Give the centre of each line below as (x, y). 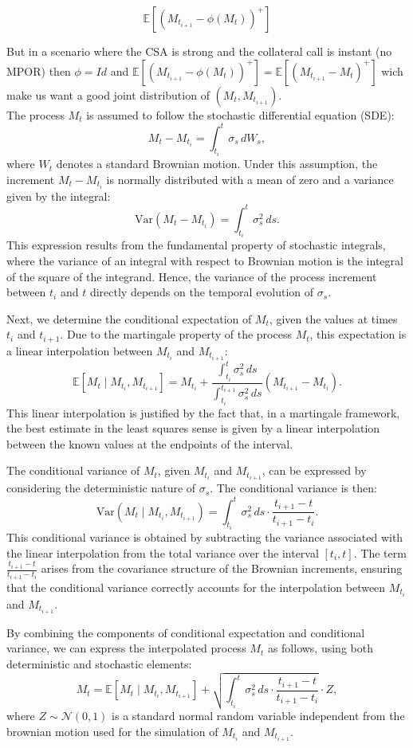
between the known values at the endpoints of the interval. (150, 443)
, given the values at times (333, 318)
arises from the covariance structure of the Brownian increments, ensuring (222, 568)
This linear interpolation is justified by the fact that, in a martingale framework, (203, 412)
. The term (380, 552)
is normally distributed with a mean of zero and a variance (250, 179)
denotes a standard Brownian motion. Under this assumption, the (217, 164)
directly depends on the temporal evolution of (202, 292)
